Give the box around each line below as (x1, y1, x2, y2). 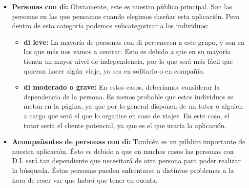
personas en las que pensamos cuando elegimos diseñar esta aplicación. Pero (12, 11, 240, 21)
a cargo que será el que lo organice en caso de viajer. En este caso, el (23, 110, 229, 120)
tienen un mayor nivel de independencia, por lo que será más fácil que (23, 56, 233, 66)
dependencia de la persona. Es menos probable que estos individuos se (23, 91, 233, 101)
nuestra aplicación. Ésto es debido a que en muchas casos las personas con (12, 146, 234, 156)
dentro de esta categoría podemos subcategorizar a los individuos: (12, 20, 209, 31)
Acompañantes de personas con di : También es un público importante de (12, 136, 246, 147)
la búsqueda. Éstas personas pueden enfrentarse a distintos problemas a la (12, 165, 234, 175)
